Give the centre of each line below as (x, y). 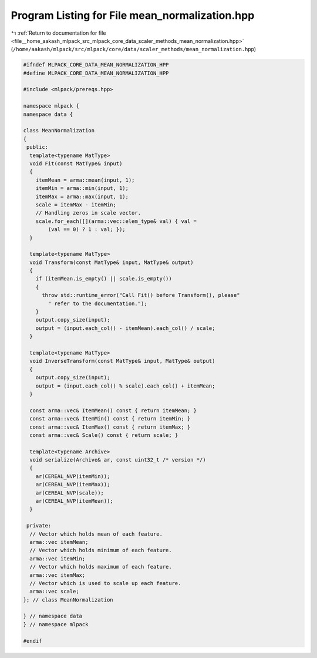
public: (38, 147)
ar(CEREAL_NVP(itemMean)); (75, 501)
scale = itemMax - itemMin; (76, 205)
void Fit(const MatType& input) (76, 164)
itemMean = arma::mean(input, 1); (85, 180)
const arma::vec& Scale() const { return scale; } (104, 435)
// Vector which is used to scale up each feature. (105, 583)
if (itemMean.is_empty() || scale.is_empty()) (104, 279)
